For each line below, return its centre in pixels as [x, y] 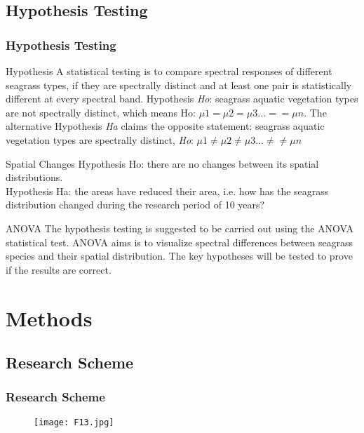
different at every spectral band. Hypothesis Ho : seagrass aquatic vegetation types [182, 99]
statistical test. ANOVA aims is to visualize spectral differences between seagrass [180, 242]
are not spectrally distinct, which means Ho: [101, 112]
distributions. [34, 177]
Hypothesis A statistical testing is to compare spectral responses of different [169, 71]
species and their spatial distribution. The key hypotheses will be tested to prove [179, 256]
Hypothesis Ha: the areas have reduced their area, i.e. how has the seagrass [167, 191]
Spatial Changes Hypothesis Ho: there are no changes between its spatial [162, 163]
